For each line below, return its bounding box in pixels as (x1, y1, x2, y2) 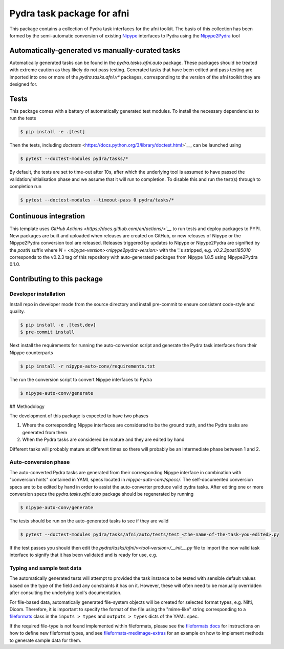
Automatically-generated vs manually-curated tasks (9, 46, 181, 55)
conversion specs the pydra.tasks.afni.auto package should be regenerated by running (9, 491, 194, 497)
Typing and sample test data (9, 564, 82, 572)
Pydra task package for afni (9, 8, 129, 19)
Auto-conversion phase (9, 459, 70, 466)
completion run (9, 184, 42, 190)
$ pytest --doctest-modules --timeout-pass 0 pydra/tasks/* (20, 197, 174, 203)
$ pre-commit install (20, 329, 75, 335)
